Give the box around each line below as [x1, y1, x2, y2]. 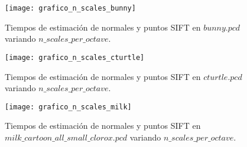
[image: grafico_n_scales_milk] [5, 102, 132, 111]
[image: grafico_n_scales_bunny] [5, 4, 136, 12]
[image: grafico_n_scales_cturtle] [5, 53, 145, 62]
